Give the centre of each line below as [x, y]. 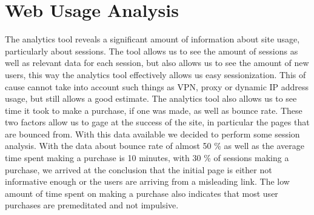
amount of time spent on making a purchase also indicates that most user [142, 193]
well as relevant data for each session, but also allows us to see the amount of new [157, 63]
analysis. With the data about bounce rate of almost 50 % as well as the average [155, 146]
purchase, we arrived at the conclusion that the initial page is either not [139, 169]
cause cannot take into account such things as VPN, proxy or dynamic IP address [157, 86]
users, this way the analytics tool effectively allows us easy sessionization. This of [155, 74]
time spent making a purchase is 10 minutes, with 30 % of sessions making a [147, 158]
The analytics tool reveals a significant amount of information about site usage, [152, 39]
